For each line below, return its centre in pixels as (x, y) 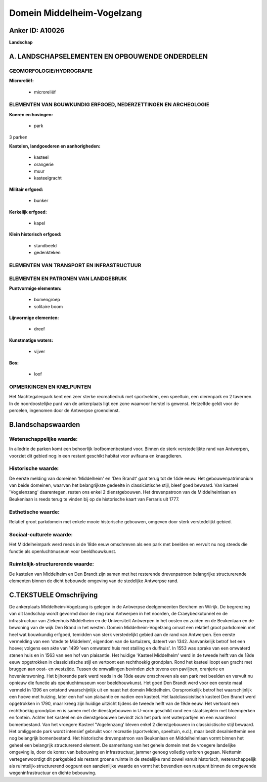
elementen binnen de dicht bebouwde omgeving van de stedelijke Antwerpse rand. (94, 581)
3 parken (18, 137)
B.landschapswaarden (44, 425)
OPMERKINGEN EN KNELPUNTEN (50, 387)
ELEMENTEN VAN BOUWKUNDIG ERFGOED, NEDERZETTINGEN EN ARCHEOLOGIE (109, 105)
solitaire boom (48, 306)
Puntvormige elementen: (35, 288)
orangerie (44, 164)
